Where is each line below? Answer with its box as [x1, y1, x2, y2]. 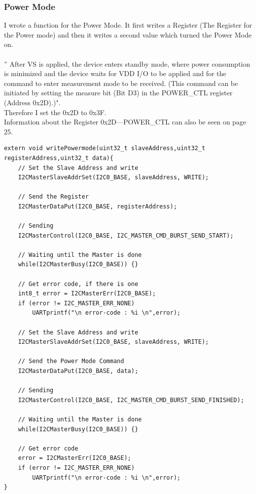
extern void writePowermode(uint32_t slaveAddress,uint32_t [4, 145, 206, 152]
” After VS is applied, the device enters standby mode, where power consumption [4, 58, 250, 69]
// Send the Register [18, 193, 89, 201]
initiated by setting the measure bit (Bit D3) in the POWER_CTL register [4, 87, 233, 98]
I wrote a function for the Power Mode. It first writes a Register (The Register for [4, 20, 252, 30]
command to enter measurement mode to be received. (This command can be [4, 78, 238, 88]
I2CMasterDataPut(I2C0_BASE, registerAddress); [18, 203, 177, 210]
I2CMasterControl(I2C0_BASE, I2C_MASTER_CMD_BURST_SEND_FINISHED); [18, 396, 244, 404]
